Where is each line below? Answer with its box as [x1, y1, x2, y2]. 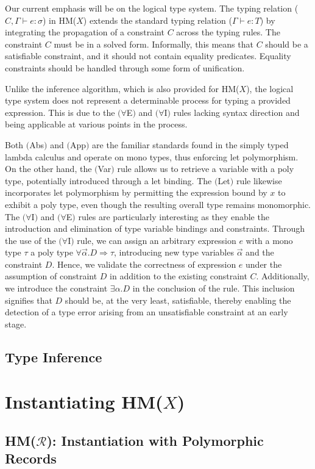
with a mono [246, 234, 293, 246]
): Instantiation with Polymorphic [46, 431, 264, 449]
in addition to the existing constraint [110, 270, 247, 282]
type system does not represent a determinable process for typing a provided [5, 94, 291, 107]
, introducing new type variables [114, 246, 234, 259]
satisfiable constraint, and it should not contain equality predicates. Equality [5, 49, 291, 62]
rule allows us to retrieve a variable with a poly [117, 162, 294, 175]
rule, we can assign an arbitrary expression [77, 234, 236, 246]
